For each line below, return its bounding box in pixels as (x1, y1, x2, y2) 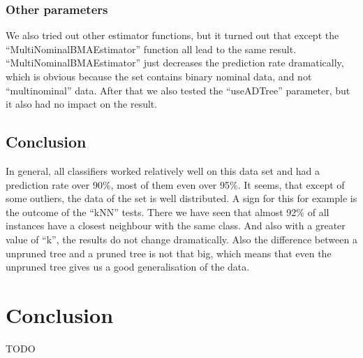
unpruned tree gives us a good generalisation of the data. (6, 259, 250, 274)
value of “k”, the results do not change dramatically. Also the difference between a (6, 231, 357, 246)
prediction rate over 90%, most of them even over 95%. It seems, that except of (6, 177, 345, 192)
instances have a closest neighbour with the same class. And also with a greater (6, 218, 346, 233)
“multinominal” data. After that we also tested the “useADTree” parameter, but (6, 83, 350, 97)
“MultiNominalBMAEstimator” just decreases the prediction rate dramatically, (6, 55, 344, 70)
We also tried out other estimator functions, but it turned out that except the (6, 28, 339, 43)
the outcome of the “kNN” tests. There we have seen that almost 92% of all (6, 204, 329, 219)
